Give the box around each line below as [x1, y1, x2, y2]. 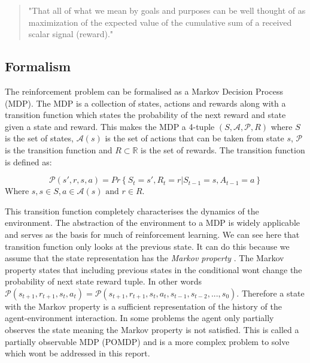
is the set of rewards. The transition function [141, 143, 305, 156]
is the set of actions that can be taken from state [105, 132, 284, 144]
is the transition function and [5, 143, 113, 156]
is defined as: [5, 155, 52, 168]
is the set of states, [5, 132, 74, 144]
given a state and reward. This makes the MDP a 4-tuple [5, 120, 215, 132]
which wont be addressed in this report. [5, 347, 150, 359]
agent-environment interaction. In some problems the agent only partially [5, 311, 274, 324]
